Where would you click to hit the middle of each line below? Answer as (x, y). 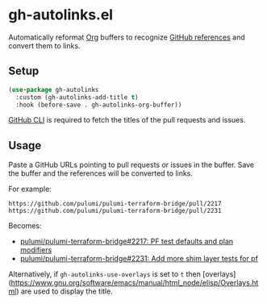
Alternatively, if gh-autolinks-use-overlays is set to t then (105, 274)
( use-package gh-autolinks (54, 90)
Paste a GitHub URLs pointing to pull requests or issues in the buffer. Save (131, 165)
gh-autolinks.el (61, 15)
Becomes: (25, 226)
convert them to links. (44, 45)
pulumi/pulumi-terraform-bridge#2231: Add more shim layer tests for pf (139, 259)
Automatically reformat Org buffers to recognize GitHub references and (127, 37)
